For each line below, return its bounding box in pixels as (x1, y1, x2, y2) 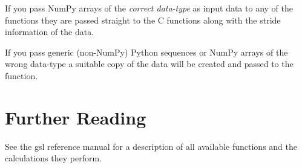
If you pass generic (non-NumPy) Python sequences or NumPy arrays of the (5, 45, 288, 58)
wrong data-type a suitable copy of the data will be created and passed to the (5, 57, 294, 70)
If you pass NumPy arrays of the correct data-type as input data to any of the (5, 2, 293, 14)
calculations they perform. (5, 152, 102, 164)
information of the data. (5, 25, 94, 38)
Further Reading (5, 105, 146, 129)
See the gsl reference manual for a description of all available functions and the (5, 140, 297, 152)
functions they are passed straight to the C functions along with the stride (5, 13, 281, 26)
